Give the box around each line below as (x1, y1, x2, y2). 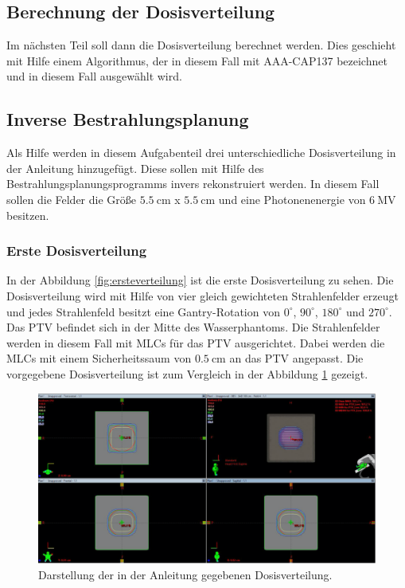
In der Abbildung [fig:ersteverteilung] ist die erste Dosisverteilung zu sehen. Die (6, 272, 394, 288)
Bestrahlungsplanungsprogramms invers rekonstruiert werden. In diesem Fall (6, 175, 380, 192)
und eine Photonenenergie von (218, 190, 366, 207)
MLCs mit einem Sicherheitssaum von (6, 350, 192, 367)
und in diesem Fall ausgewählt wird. (6, 68, 182, 84)
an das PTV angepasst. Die (229, 350, 364, 367)
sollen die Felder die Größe (6, 190, 137, 207)
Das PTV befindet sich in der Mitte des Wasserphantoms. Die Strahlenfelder (6, 319, 380, 335)
